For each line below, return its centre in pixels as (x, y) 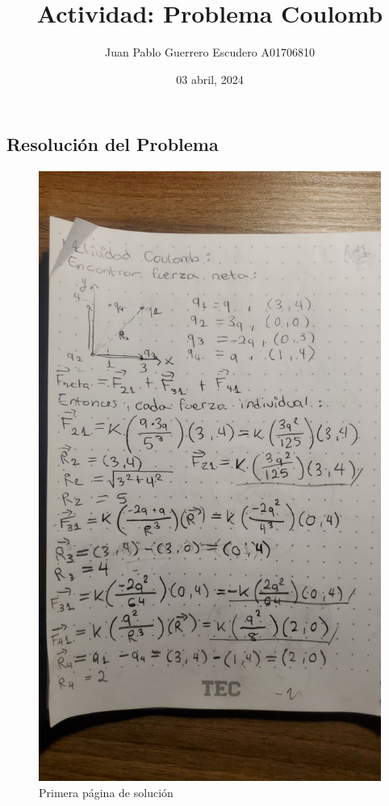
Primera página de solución (106, 792)
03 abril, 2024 (210, 79)
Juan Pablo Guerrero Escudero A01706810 (210, 52)
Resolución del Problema (113, 144)
